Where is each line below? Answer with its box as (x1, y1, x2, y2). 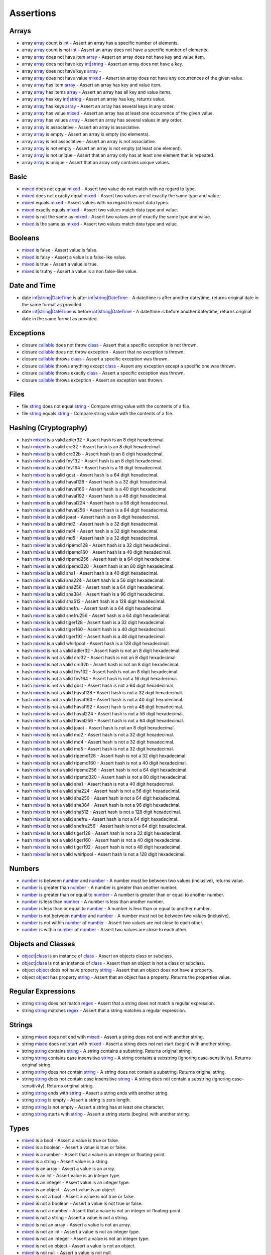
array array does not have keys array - (22, 68, 101, 74)
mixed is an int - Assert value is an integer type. (22, 1172, 120, 1178)
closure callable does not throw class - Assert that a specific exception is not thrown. (22, 342, 198, 348)
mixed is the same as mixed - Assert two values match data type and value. (22, 221, 178, 227)
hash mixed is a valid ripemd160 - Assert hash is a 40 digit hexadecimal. (22, 549, 172, 555)
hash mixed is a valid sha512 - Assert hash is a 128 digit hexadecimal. (22, 598, 166, 604)
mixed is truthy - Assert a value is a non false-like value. (22, 268, 138, 274)
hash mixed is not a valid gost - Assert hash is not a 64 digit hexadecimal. (22, 683, 174, 689)
